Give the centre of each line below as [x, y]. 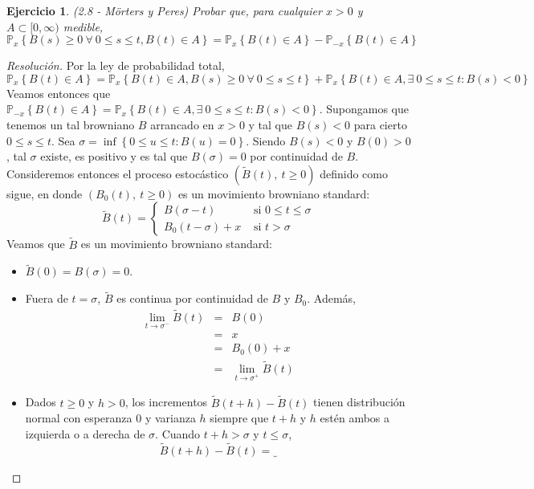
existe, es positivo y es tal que [114, 156]
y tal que [271, 124]
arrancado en [182, 124]
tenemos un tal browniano [71, 124]
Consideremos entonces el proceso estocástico [118, 173]
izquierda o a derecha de [85, 433]
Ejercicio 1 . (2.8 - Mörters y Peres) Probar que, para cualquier [164, 10]
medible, [83, 26]
